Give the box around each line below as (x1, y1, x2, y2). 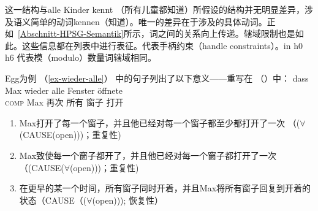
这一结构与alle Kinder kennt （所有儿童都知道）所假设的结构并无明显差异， (5, 3, 305, 15)
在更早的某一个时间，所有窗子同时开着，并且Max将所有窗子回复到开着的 (19, 182, 311, 194)
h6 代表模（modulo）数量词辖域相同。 (5, 51, 156, 64)
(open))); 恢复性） (92, 193, 164, 206)
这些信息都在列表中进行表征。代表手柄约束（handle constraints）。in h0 (21, 39, 303, 52)
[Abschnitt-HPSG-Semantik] (18, 27, 124, 40)
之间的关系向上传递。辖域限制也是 (157, 27, 295, 40)
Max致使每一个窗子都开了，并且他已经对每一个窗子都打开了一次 (19, 148, 277, 161)
